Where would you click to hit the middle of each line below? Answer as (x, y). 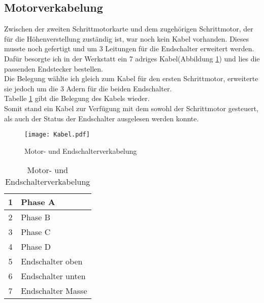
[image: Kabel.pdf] (57, 135)
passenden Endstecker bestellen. (54, 68)
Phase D (36, 247)
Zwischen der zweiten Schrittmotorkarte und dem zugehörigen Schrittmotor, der (129, 29)
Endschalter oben (52, 261)
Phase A (38, 202)
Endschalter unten (53, 276)
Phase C (36, 232)
